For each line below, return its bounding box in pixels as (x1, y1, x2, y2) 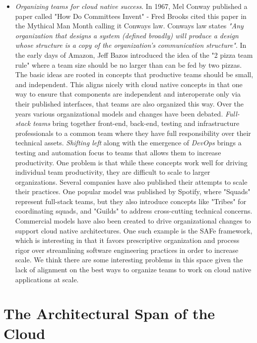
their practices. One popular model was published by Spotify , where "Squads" (15, 186, 251, 197)
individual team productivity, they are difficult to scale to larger (15, 167, 210, 177)
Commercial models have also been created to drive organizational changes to (15, 216, 251, 226)
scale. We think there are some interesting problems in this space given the (15, 254, 243, 265)
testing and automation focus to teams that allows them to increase (15, 147, 221, 157)
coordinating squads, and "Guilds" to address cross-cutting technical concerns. (15, 206, 253, 216)
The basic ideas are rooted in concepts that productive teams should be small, (15, 69, 254, 80)
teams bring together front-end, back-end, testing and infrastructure (33, 118, 240, 128)
